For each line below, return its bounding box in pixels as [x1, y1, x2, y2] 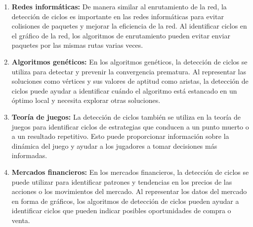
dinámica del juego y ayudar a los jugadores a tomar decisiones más [11, 140, 217, 151]
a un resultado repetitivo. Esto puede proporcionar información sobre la [11, 131, 229, 141]
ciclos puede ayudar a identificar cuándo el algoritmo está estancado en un [11, 85, 237, 96]
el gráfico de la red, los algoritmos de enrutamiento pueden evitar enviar [11, 30, 230, 40]
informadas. [11, 150, 47, 161]
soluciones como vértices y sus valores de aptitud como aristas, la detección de [11, 76, 249, 86]
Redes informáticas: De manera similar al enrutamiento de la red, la [11, 1, 227, 11]
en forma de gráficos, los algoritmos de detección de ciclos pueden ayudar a [11, 195, 239, 206]
